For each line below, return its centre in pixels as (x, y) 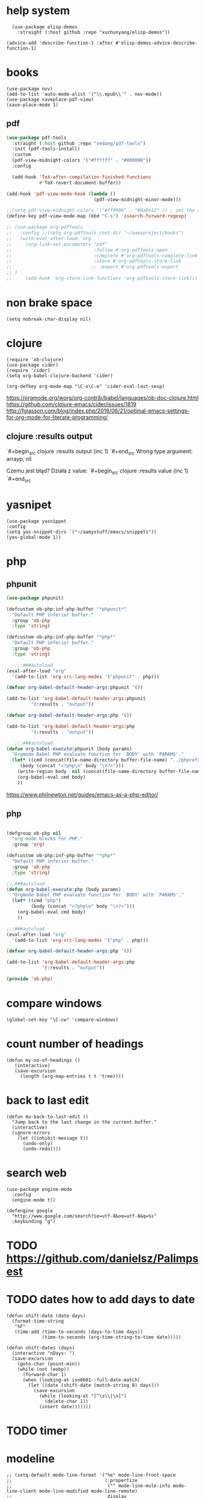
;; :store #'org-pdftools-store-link (94, 261)
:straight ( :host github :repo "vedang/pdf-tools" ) (79, 143)
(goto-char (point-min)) (49, 1364)
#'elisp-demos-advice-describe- (157, 43)
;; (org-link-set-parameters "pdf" (57, 244)
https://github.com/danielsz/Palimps (103, 1258)
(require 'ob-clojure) (35, 359)
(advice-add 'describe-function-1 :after (60, 43)
